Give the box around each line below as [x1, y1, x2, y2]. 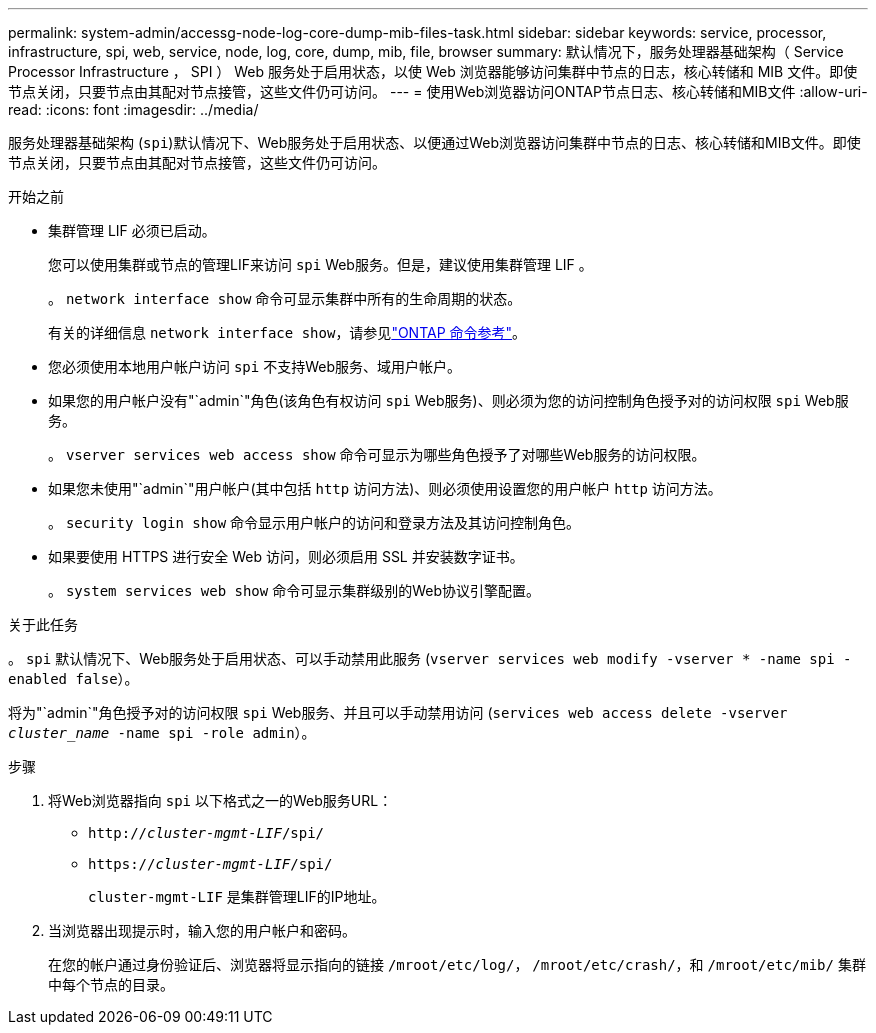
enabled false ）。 [8, 670, 139, 687]
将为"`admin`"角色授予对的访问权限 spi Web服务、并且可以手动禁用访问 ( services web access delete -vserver [8, 704, 788, 721]
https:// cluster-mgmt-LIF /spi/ [88, 856, 333, 872]
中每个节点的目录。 [48, 976, 174, 993]
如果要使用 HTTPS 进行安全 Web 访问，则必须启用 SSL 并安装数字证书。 [48, 548, 524, 565]
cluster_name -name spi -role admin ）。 [8, 724, 316, 741]
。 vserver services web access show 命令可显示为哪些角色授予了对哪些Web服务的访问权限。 [48, 446, 706, 463]
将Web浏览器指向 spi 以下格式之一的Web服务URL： [48, 792, 393, 809]
